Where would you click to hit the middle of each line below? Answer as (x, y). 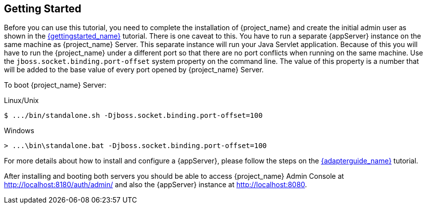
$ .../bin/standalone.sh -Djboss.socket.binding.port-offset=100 (133, 116)
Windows (19, 131)
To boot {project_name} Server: (55, 85)
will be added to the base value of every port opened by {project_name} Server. (134, 70)
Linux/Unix (22, 101)
